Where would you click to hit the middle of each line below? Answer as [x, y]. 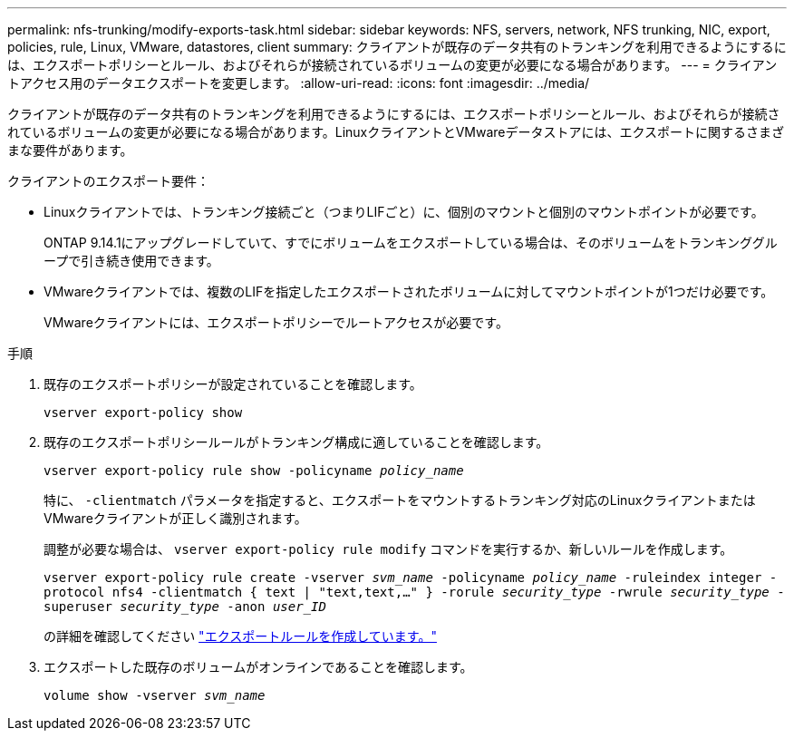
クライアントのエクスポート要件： [109, 181]
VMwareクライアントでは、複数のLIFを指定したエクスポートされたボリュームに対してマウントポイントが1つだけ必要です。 [409, 291]
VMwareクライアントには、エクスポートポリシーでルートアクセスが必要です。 [276, 322]
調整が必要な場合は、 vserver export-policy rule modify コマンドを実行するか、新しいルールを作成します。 [388, 549]
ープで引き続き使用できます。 [131, 261]
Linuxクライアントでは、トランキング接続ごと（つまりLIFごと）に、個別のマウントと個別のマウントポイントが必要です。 [404, 212]
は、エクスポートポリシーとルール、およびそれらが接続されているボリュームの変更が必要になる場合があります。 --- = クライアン [392, 65]
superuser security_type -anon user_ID [185, 607]
